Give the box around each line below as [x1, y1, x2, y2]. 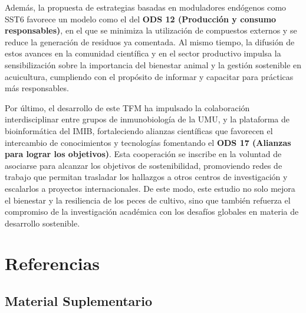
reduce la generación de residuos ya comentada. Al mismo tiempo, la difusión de [5, 35, 295, 48]
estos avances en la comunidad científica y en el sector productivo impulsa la [5, 47, 281, 59]
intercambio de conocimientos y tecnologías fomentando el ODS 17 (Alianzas [5, 136, 291, 148]
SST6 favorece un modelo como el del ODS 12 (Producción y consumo [5, 12, 277, 25]
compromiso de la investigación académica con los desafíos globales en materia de [5, 205, 299, 218]
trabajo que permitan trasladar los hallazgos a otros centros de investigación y [5, 171, 288, 183]
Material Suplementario [5, 292, 153, 310]
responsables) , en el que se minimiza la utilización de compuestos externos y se [5, 24, 297, 36]
